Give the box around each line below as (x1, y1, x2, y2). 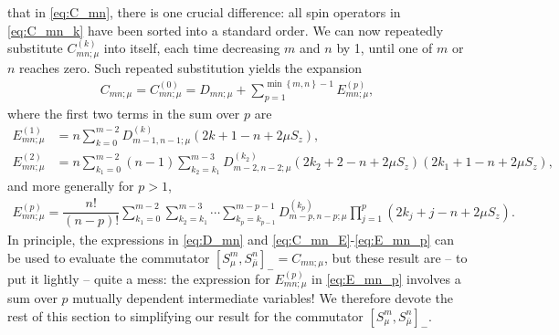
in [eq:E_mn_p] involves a (311, 268, 461, 288)
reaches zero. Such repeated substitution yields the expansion (19, 58, 363, 77)
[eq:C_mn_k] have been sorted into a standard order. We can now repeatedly (7, 20, 444, 39)
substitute (7, 38, 63, 58)
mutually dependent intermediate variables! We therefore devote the (72, 288, 454, 307)
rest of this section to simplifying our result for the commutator (7, 306, 364, 325)
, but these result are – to (323, 247, 468, 267)
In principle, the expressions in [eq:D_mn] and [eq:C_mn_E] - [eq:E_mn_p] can (7, 230, 455, 249)
